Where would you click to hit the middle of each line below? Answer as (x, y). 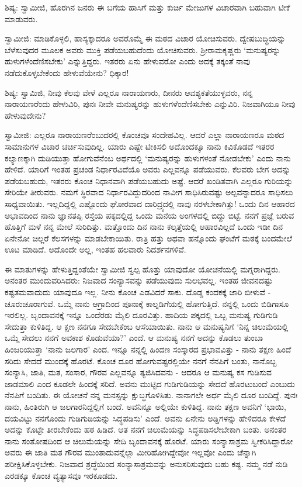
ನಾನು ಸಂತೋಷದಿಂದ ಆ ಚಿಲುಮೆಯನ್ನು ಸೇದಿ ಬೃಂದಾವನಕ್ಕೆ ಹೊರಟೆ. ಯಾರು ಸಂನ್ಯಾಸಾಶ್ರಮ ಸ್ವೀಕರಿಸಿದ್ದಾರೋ (149, 441)
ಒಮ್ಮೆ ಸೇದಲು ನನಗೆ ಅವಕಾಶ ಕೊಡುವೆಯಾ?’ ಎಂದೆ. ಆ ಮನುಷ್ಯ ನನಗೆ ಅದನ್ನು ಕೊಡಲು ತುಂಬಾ (134, 338)
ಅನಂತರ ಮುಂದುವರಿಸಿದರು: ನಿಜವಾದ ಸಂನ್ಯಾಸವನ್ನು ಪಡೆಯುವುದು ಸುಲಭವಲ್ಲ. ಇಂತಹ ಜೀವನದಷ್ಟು (139, 280)
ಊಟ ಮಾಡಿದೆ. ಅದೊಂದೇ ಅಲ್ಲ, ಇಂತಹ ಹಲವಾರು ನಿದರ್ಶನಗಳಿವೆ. (96, 249)
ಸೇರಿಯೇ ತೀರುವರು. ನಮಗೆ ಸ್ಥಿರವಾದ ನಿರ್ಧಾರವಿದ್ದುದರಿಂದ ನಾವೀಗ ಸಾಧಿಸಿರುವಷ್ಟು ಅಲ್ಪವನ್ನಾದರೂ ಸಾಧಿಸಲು (149, 192)
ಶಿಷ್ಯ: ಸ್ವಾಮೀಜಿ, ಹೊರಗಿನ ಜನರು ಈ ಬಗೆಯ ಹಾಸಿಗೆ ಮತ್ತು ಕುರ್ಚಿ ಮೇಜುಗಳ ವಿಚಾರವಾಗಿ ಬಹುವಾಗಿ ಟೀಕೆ (147, 7)
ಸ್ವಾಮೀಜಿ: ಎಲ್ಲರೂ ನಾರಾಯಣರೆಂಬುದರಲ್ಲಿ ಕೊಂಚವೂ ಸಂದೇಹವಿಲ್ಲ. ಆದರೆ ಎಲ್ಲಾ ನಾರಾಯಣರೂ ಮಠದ (145, 135)
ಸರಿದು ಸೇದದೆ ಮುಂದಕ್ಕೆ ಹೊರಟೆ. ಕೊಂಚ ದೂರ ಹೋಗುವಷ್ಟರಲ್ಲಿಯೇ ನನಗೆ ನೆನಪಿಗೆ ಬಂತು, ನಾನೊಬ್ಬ (141, 360)
